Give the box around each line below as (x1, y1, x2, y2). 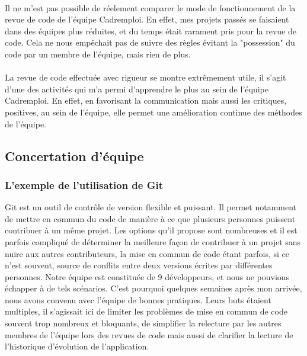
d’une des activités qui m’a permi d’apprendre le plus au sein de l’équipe (5, 82, 268, 95)
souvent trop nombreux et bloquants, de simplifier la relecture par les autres (5, 317, 282, 329)
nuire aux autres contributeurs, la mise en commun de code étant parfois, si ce (5, 247, 290, 259)
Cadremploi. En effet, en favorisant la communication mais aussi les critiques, (5, 94, 287, 107)
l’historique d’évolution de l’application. (5, 340, 149, 352)
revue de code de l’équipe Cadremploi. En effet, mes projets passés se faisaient (5, 13, 289, 25)
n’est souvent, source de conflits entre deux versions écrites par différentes (5, 259, 273, 271)
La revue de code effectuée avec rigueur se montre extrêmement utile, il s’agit (5, 71, 286, 84)
